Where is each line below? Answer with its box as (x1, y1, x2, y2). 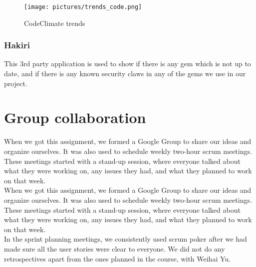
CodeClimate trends (24, 17, 85, 28)
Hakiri (4, 39, 30, 51)
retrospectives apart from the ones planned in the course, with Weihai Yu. (4, 253, 231, 264)
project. (4, 78, 27, 88)
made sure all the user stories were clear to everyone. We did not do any (4, 243, 225, 254)
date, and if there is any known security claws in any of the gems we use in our (4, 68, 246, 79)
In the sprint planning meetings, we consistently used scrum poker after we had (4, 234, 247, 244)
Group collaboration (4, 107, 146, 128)
